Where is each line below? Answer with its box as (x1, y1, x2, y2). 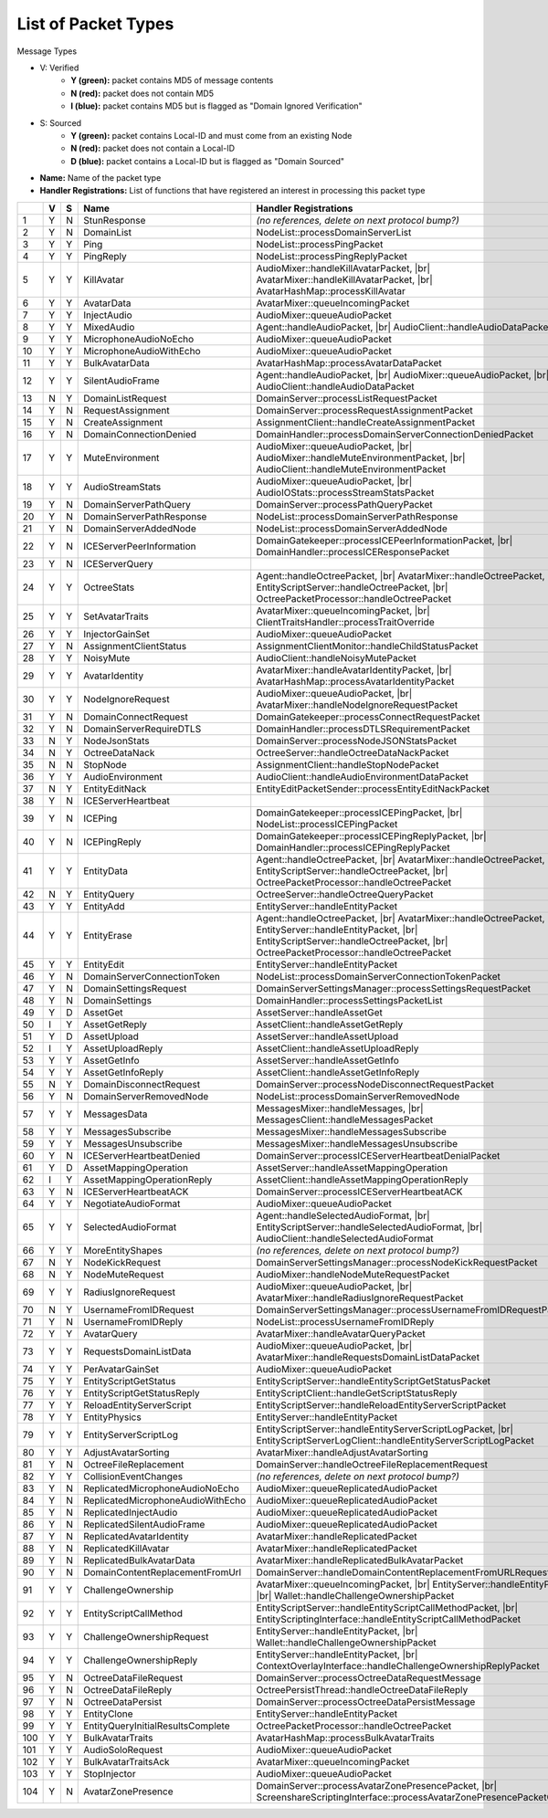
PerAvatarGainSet (83, 1362, 160, 1375)
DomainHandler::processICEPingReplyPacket (256, 841, 451, 854)
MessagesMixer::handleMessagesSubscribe (256, 1125, 448, 1138)
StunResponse (83, 214, 146, 226)
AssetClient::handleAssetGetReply (256, 1018, 404, 1031)
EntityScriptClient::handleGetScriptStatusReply (256, 1386, 458, 1399)
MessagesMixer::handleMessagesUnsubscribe (256, 1137, 458, 1150)
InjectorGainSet (83, 627, 151, 640)
